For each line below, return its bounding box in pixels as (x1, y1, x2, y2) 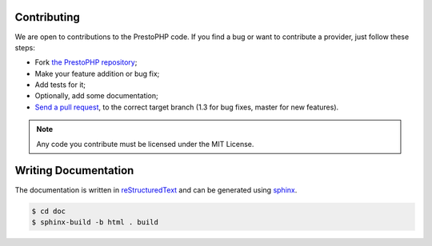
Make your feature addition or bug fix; (34, 69, 160, 78)
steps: (14, 42, 35, 52)
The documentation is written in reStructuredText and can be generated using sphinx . (14, 184, 298, 195)
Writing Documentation (14, 164, 134, 177)
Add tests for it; (34, 80, 86, 89)
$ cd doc (31, 206, 66, 216)
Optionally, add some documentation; (34, 91, 159, 101)
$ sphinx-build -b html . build (31, 217, 159, 227)
